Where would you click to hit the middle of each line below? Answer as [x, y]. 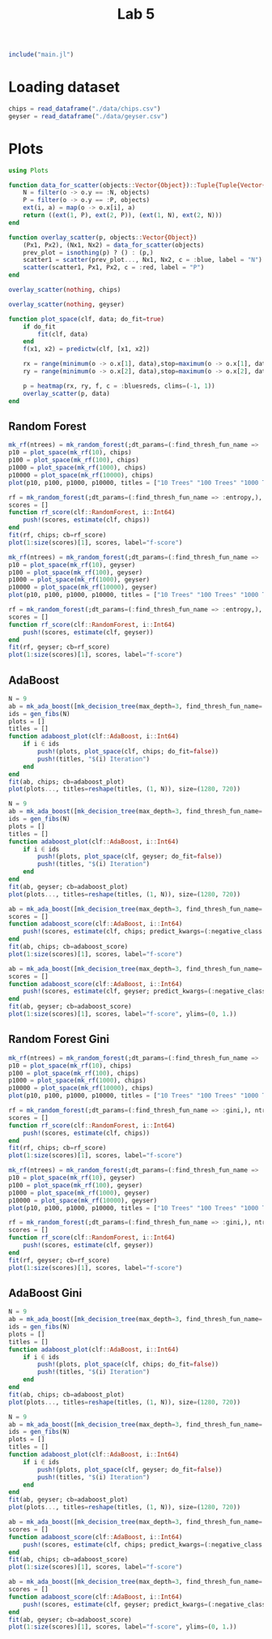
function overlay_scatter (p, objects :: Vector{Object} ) [103, 237]
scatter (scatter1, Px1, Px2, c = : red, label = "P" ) [114, 268]
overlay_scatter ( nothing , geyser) [67, 304]
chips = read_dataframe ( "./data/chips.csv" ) [85, 109]
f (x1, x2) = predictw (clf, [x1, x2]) [87, 350]
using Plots [28, 170]
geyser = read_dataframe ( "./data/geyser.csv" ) [88, 116]
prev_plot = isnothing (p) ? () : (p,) [88, 252]
